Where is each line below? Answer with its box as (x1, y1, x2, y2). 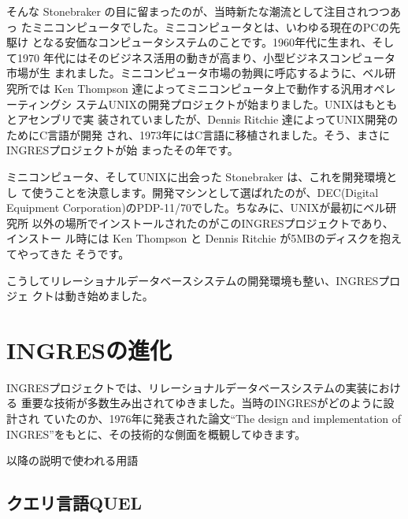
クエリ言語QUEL (6, 491, 143, 515)
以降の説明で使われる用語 (6, 452, 139, 469)
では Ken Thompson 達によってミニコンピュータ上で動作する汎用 (28, 80, 363, 96)
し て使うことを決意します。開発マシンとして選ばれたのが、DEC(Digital (6, 184, 379, 200)
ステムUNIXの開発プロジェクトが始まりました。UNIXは (75, 95, 365, 112)
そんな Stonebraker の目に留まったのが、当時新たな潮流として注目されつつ (6, 3, 390, 19)
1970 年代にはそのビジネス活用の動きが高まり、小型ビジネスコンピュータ (17, 49, 396, 65)
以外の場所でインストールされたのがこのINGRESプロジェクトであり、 (32, 214, 394, 231)
